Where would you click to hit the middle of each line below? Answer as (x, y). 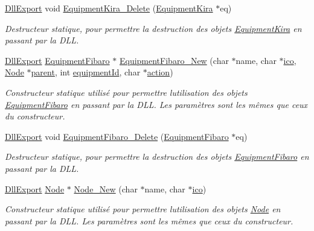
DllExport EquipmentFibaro (57, 60)
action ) (160, 72)
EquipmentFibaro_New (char (174, 60)
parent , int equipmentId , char (86, 72)
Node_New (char (106, 188)
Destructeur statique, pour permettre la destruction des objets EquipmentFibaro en (157, 157)
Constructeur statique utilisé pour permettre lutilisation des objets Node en (143, 209)
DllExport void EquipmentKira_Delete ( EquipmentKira (109, 8)
